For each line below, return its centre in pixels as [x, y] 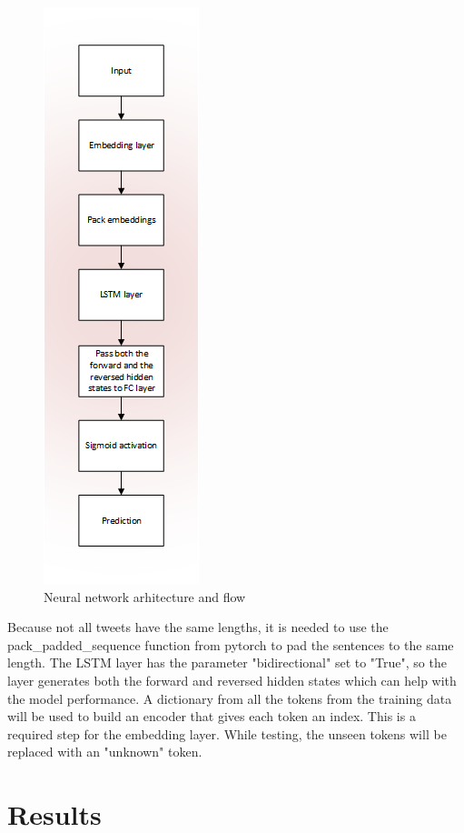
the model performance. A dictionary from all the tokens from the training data [230, 698]
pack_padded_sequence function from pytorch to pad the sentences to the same [231, 644]
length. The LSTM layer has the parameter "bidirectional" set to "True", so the [227, 662]
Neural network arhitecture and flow [145, 596]
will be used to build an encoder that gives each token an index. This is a [212, 716]
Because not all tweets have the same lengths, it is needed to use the [198, 627]
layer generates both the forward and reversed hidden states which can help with [232, 680]
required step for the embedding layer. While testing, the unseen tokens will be [227, 733]
